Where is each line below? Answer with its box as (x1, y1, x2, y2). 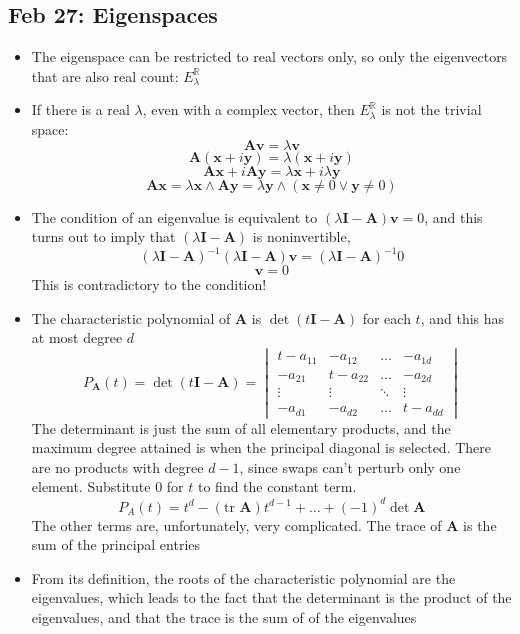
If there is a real (31, 99, 130, 120)
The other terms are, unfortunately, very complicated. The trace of (31, 514, 442, 535)
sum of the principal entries (31, 534, 201, 555)
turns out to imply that (31, 226, 176, 247)
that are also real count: (31, 65, 179, 86)
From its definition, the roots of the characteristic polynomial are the (31, 567, 456, 588)
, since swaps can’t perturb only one (239, 456, 461, 477)
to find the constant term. (197, 476, 357, 497)
